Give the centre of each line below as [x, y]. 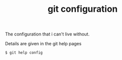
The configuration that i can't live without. [47, 34]
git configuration [83, 9]
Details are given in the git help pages [43, 44]
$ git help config [24, 53]
